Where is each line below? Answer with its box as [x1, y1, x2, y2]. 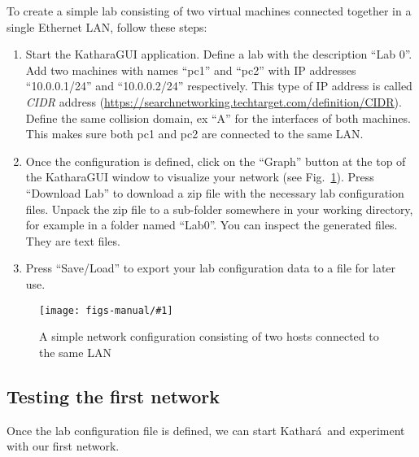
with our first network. [7, 437, 120, 455]
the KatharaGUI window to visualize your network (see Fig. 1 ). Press [25, 168, 374, 185]
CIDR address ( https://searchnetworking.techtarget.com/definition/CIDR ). [25, 93, 402, 110]
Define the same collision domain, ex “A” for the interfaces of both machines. [25, 109, 411, 126]
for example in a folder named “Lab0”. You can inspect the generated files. [25, 216, 398, 233]
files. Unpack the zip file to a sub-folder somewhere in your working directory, [25, 200, 413, 217]
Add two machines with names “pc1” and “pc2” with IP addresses [25, 61, 356, 78]
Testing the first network [7, 383, 220, 408]
